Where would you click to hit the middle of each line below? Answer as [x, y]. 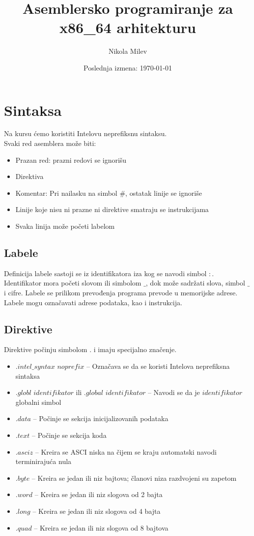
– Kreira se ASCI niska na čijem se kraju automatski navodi [126, 451]
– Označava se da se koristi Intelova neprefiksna [158, 366]
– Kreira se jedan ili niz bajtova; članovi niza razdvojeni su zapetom [134, 478]
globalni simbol [38, 402]
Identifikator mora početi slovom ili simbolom [73, 283]
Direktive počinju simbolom [46, 349]
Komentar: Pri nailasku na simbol [66, 193]
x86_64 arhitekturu [128, 27]
